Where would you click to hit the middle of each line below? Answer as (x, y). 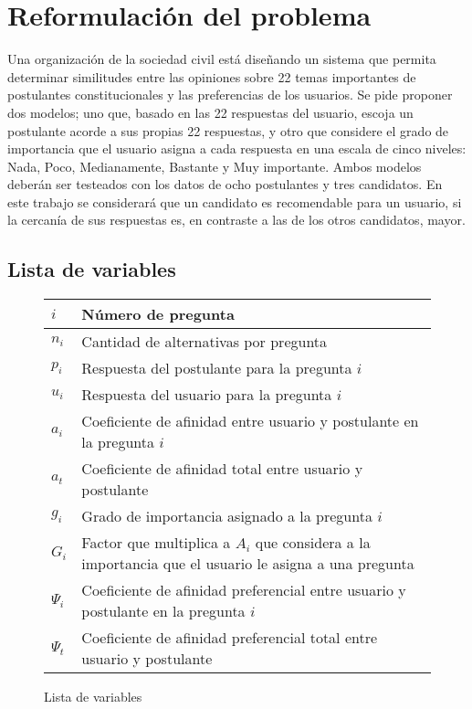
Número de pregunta (158, 314)
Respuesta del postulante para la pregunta (217, 368)
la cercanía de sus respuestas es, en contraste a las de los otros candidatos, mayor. (236, 220)
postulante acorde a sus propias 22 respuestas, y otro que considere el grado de (228, 130)
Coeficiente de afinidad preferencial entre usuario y (244, 590)
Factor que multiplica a (156, 543)
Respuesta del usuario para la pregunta (207, 395)
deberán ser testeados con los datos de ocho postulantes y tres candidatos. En (225, 184)
